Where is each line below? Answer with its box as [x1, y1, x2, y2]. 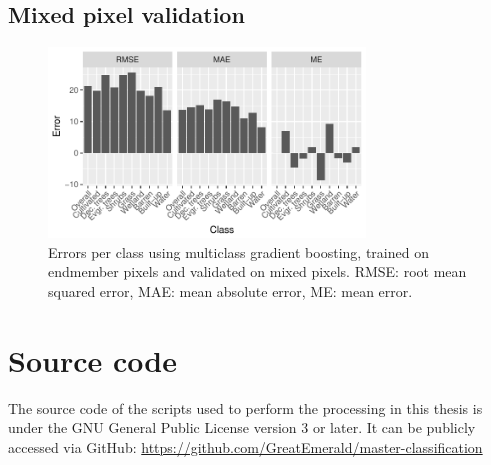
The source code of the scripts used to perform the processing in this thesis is [8, 397, 483, 418]
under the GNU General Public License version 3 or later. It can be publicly [8, 417, 476, 438]
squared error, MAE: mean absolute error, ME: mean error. [48, 280, 413, 301]
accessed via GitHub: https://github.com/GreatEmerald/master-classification [8, 436, 483, 457]
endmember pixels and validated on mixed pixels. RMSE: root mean [48, 261, 467, 282]
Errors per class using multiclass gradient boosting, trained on [48, 241, 429, 262]
